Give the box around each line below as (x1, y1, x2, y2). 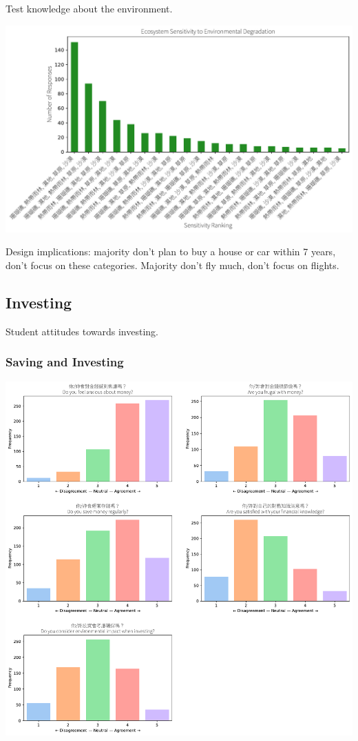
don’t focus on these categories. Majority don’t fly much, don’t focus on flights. (6, 258, 339, 273)
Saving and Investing (6, 353, 124, 370)
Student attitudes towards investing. (6, 324, 158, 338)
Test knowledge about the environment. (6, 1, 173, 15)
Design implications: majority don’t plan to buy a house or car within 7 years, (6, 244, 336, 259)
